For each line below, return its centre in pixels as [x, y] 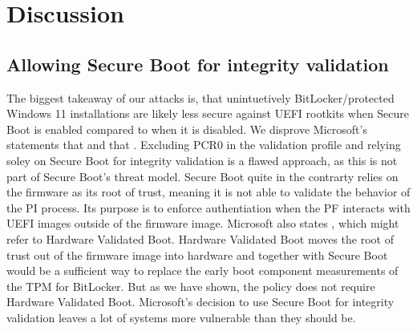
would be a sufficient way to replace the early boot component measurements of [202, 270]
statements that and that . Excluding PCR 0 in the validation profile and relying [204, 145]
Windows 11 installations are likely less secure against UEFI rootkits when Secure [208, 113]
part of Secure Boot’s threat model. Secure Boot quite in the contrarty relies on [202, 176]
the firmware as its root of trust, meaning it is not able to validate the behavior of [208, 192]
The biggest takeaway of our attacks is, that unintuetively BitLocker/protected [200, 97]
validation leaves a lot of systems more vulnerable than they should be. [181, 317]
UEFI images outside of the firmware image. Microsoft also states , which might [203, 223]
